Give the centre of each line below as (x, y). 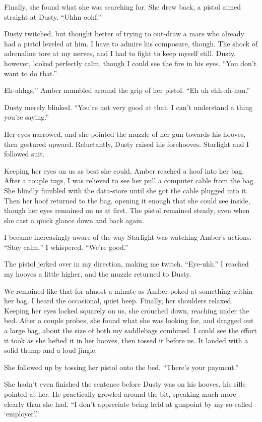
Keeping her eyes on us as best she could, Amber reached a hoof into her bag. (124, 170)
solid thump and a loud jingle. (51, 350)
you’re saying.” (26, 117)
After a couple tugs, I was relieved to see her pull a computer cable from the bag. (130, 180)
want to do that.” (30, 73)
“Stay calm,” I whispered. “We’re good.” (66, 247)
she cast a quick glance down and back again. (74, 220)
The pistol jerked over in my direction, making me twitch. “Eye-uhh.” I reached (126, 264)
